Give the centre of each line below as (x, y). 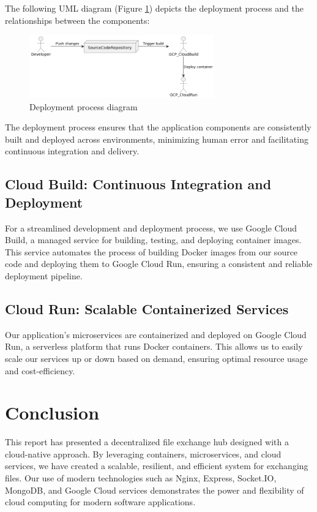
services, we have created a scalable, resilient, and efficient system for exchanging (157, 466)
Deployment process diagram (84, 106)
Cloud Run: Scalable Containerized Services (147, 308)
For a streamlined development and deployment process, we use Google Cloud (151, 228)
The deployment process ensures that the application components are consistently (158, 127)
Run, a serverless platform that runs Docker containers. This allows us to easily (154, 346)
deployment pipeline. (44, 275)
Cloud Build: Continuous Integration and (138, 184)
